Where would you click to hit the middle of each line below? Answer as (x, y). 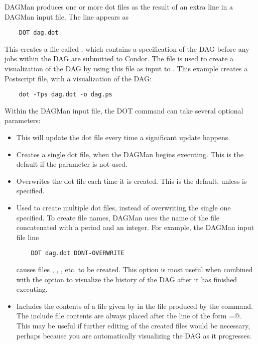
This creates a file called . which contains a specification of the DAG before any (127, 48)
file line (28, 237)
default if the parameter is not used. (72, 164)
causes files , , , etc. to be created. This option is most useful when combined (135, 269)
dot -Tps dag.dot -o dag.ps (66, 95)
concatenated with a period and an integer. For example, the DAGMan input (135, 227)
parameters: (23, 120)
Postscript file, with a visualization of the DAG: (78, 78)
